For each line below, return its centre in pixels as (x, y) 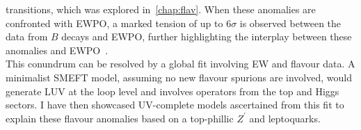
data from (27, 36)
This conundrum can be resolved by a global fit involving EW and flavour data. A (180, 64)
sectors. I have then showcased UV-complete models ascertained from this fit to (175, 105)
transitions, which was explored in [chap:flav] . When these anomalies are (161, 9)
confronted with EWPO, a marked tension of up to (114, 23)
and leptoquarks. (285, 118)
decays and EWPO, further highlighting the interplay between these (207, 36)
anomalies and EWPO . (57, 50)
